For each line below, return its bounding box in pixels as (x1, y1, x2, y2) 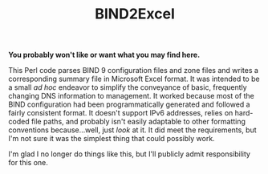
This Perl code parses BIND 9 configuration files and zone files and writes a (8, 66, 259, 75)
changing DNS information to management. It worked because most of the (8, 91, 255, 101)
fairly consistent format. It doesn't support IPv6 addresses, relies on (8, 108, 233, 118)
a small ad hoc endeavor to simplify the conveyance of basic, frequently (8, 83, 247, 92)
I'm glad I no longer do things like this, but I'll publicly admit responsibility (8, 149, 251, 159)
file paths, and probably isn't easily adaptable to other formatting (30, 117, 246, 127)
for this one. (8, 158, 48, 168)
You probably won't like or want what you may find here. (8, 50, 201, 60)
